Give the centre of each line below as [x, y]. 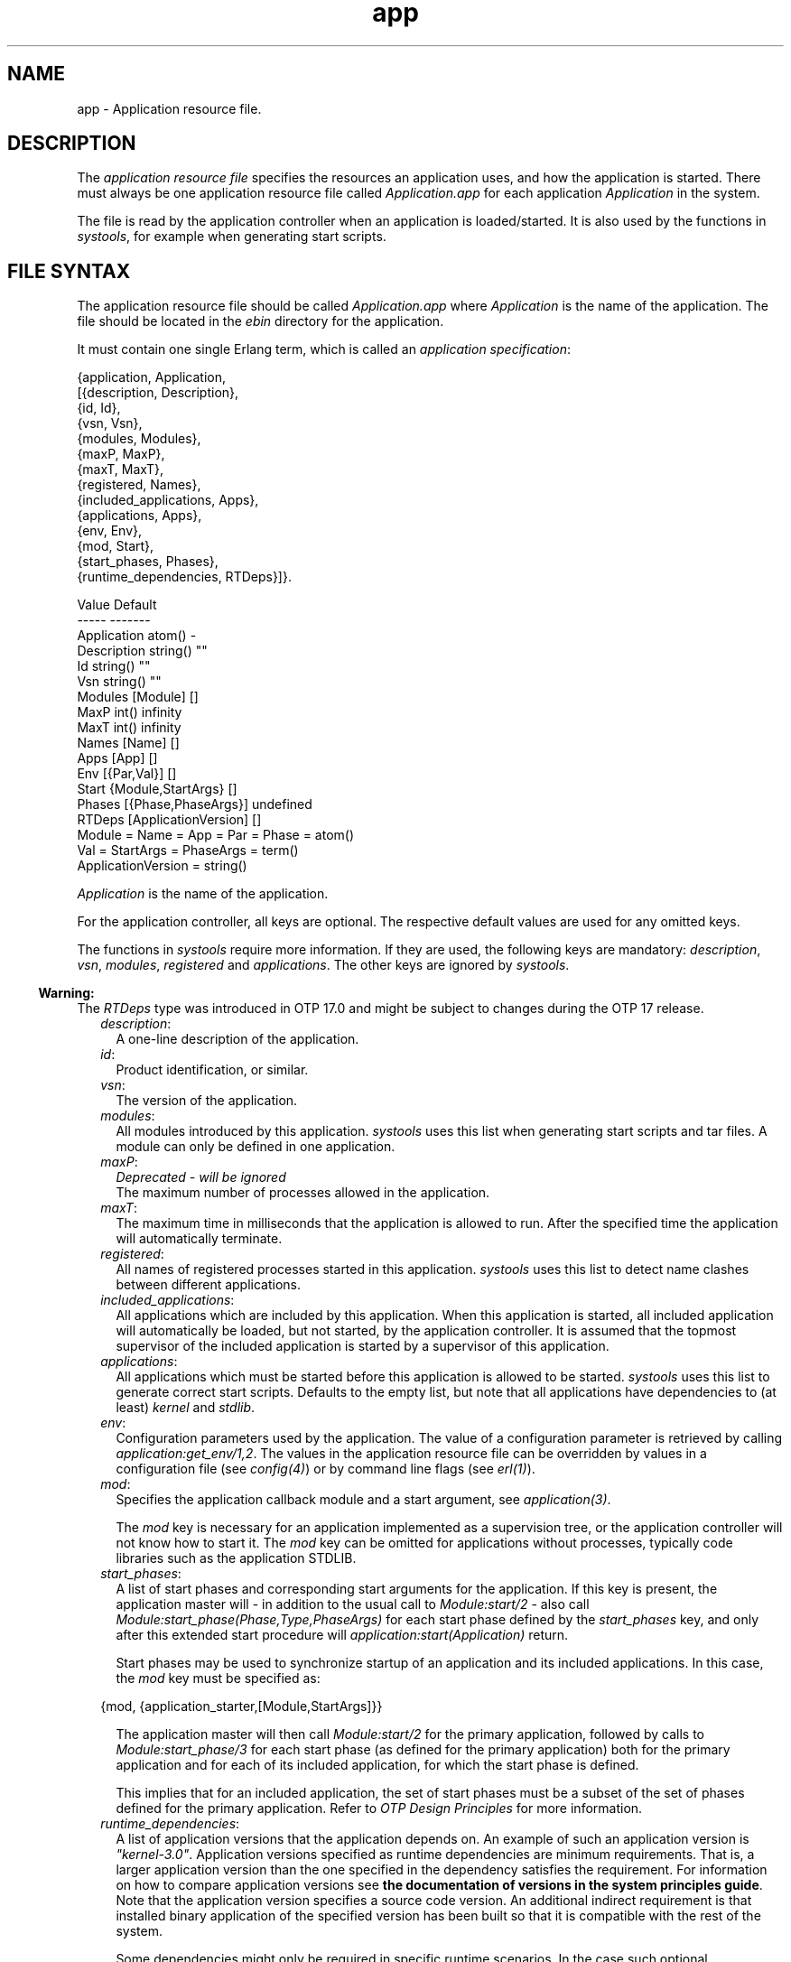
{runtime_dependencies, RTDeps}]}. [184, 577]
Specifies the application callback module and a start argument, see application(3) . [363, 1500]
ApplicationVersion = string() [162, 866]
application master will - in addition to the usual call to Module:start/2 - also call [353, 1604]
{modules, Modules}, [139, 439]
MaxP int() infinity [130, 712]
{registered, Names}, [139, 485]
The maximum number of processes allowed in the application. [303, 1193]
